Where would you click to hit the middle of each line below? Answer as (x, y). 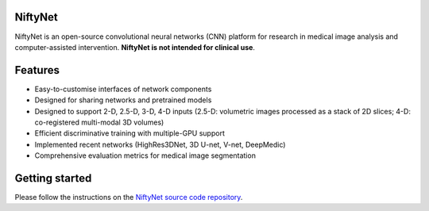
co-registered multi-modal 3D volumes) (99, 122)
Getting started (53, 178)
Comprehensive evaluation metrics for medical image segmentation (145, 155)
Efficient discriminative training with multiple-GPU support (130, 133)
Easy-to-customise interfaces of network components (123, 89)
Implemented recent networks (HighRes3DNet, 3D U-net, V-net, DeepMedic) (160, 144)
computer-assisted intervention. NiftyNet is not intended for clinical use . (135, 47)
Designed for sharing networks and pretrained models (123, 100)
